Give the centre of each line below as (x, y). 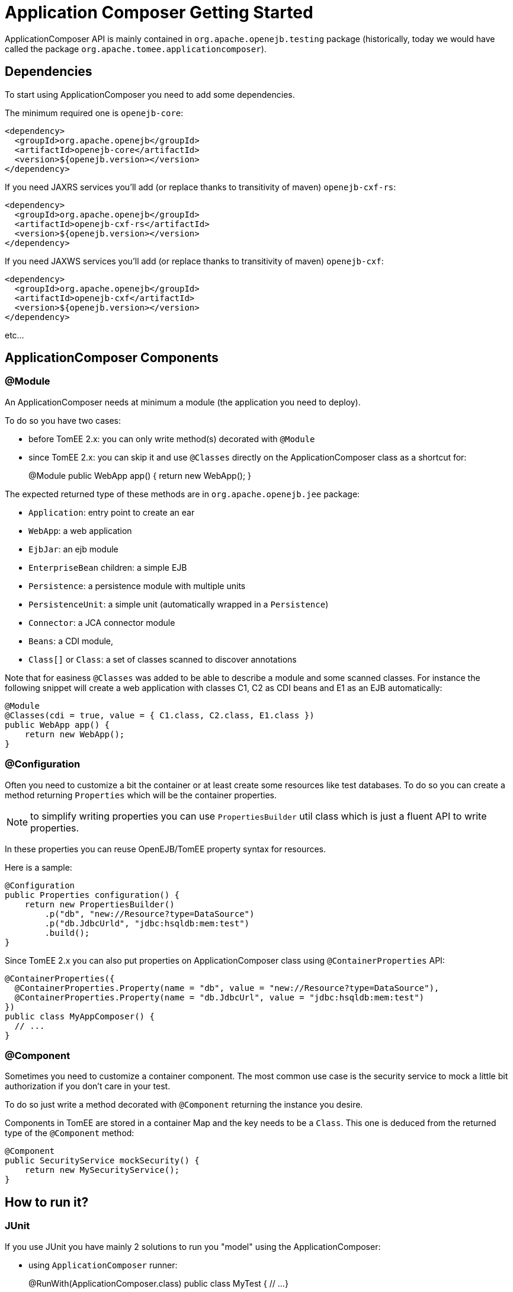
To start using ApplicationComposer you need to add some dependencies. (150, 94)
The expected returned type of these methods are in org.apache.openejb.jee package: (182, 494)
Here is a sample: (39, 867)
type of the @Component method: (70, 1133)
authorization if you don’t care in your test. (88, 1086)
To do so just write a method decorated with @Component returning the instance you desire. (184, 1105)
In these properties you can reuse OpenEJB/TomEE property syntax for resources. (166, 849)
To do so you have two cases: (63, 420)
